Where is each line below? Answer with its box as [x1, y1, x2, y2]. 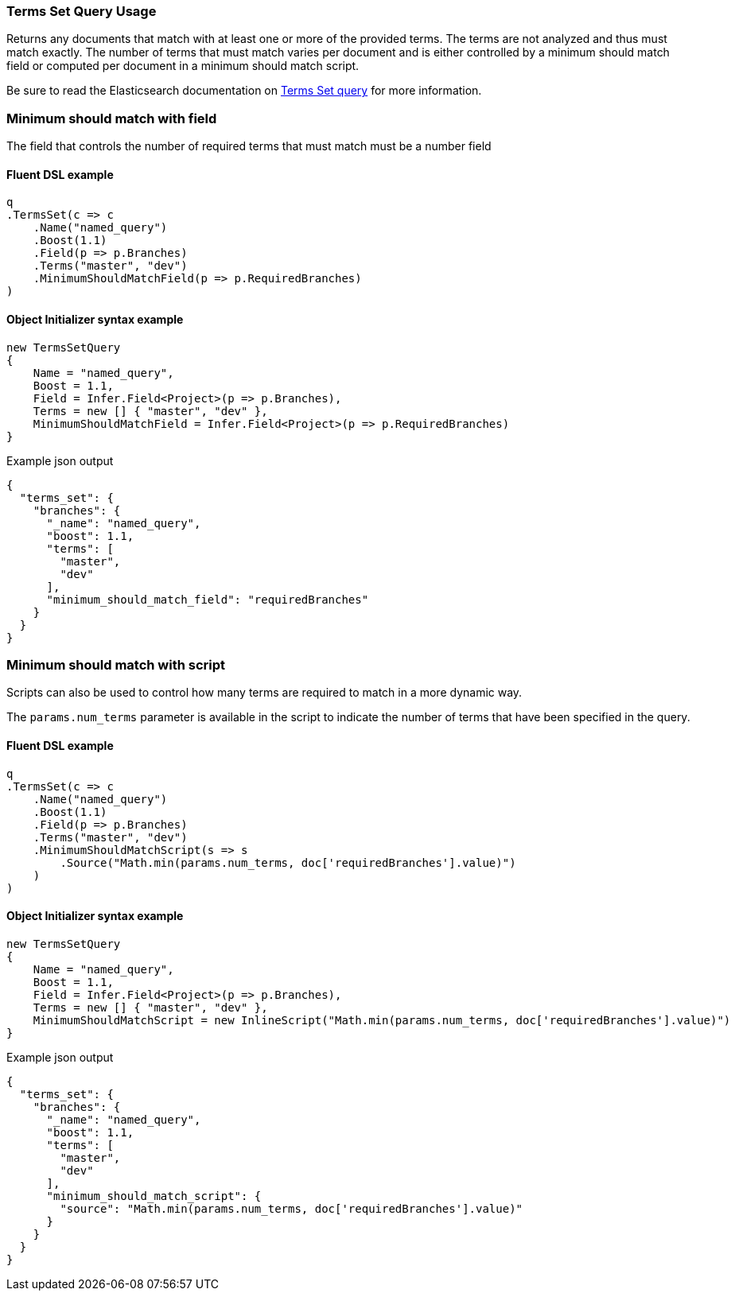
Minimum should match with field [6, 110, 217, 126]
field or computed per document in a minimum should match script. [6, 59, 360, 73]
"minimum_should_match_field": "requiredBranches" [46, 592, 369, 606]
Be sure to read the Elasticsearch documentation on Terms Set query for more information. [6, 83, 482, 98]
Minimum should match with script [6, 656, 226, 673]
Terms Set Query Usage [6, 3, 157, 19]
